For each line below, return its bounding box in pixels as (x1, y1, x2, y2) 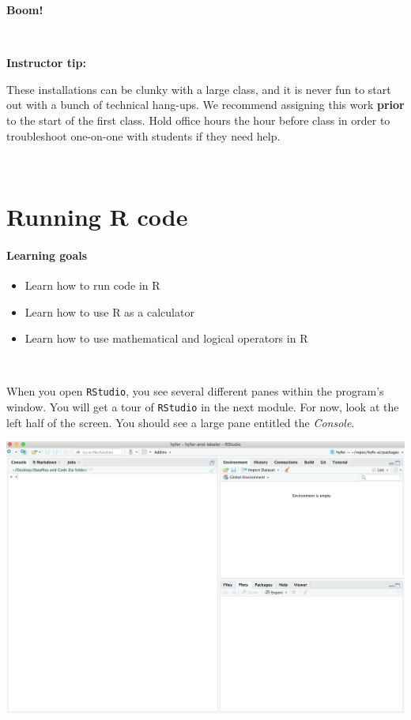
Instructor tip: (6, 54, 86, 71)
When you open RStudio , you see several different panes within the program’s (6, 383, 384, 399)
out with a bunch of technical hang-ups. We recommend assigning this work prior (6, 96, 405, 113)
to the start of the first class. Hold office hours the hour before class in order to (6, 111, 390, 128)
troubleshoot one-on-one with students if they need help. (6, 127, 281, 144)
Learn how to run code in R (25, 276, 160, 293)
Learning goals (6, 246, 88, 263)
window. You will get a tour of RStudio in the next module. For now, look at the (6, 398, 399, 414)
